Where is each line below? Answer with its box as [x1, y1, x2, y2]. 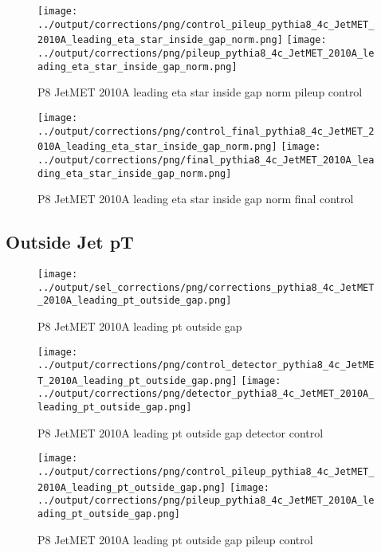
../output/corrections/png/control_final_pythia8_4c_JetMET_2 [37, 125, 375, 137]
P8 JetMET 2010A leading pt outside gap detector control [37, 424, 324, 441]
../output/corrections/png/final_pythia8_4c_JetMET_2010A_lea [37, 154, 375, 166]
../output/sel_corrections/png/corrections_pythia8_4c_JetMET [37, 281, 375, 293]
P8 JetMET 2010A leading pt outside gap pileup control [37, 531, 313, 547]
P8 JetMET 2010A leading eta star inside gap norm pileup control [37, 84, 363, 100]
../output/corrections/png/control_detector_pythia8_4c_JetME [37, 359, 375, 371]
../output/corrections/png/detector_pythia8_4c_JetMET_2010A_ [37, 388, 375, 400]
